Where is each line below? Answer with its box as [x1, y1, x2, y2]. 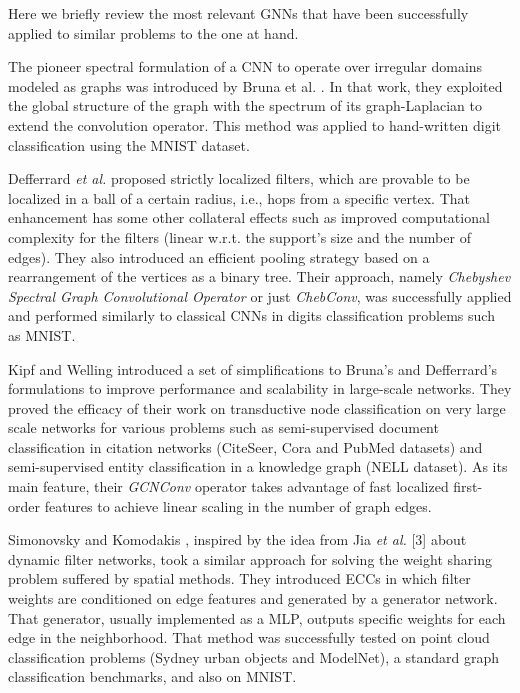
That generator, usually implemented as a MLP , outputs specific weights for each [8, 607, 506, 628]
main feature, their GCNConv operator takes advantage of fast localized [8, 476, 449, 497]
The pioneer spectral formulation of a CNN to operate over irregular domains [8, 56, 483, 77]
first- [453, 476, 483, 497]
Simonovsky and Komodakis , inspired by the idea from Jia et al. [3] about [8, 529, 467, 550]
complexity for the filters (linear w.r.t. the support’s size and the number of [8, 226, 471, 247]
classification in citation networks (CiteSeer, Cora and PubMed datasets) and [8, 436, 483, 457]
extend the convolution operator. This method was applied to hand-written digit [8, 114, 502, 135]
